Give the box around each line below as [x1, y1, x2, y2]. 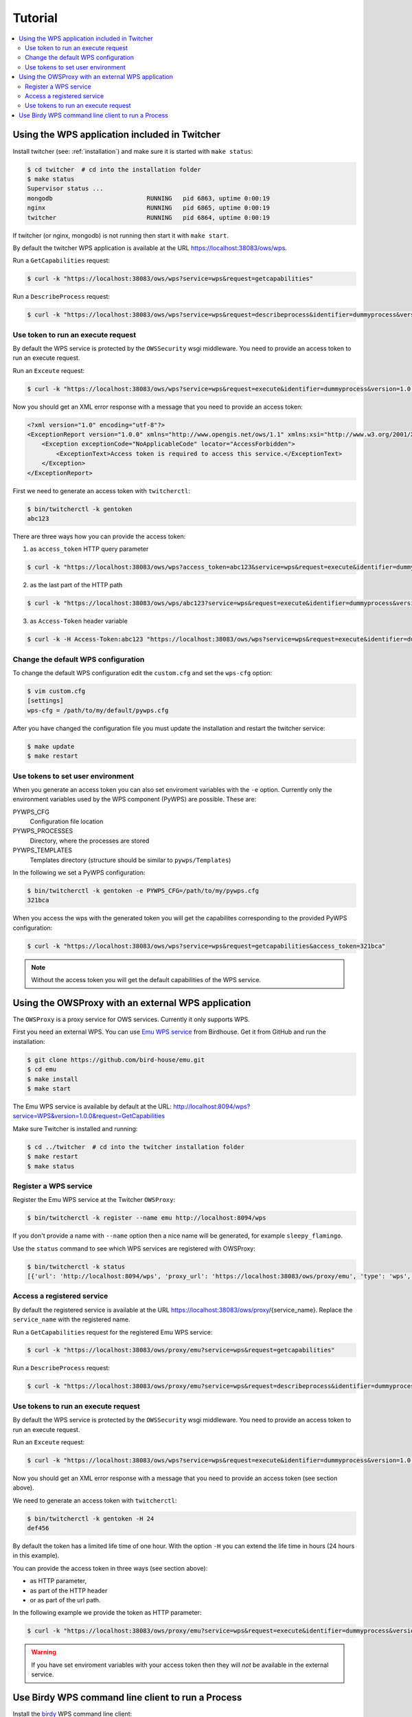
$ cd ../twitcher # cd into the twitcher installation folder [27, 1143, 245, 1150]
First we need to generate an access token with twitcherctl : [12, 486, 190, 494]
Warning [31, 1648, 56, 1657]
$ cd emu [27, 1065, 57, 1073]
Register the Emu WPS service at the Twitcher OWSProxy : [12, 1196, 175, 1204]
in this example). [12, 1551, 60, 1560]
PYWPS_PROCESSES [12, 827, 73, 835]
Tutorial [12, 10, 58, 25]
